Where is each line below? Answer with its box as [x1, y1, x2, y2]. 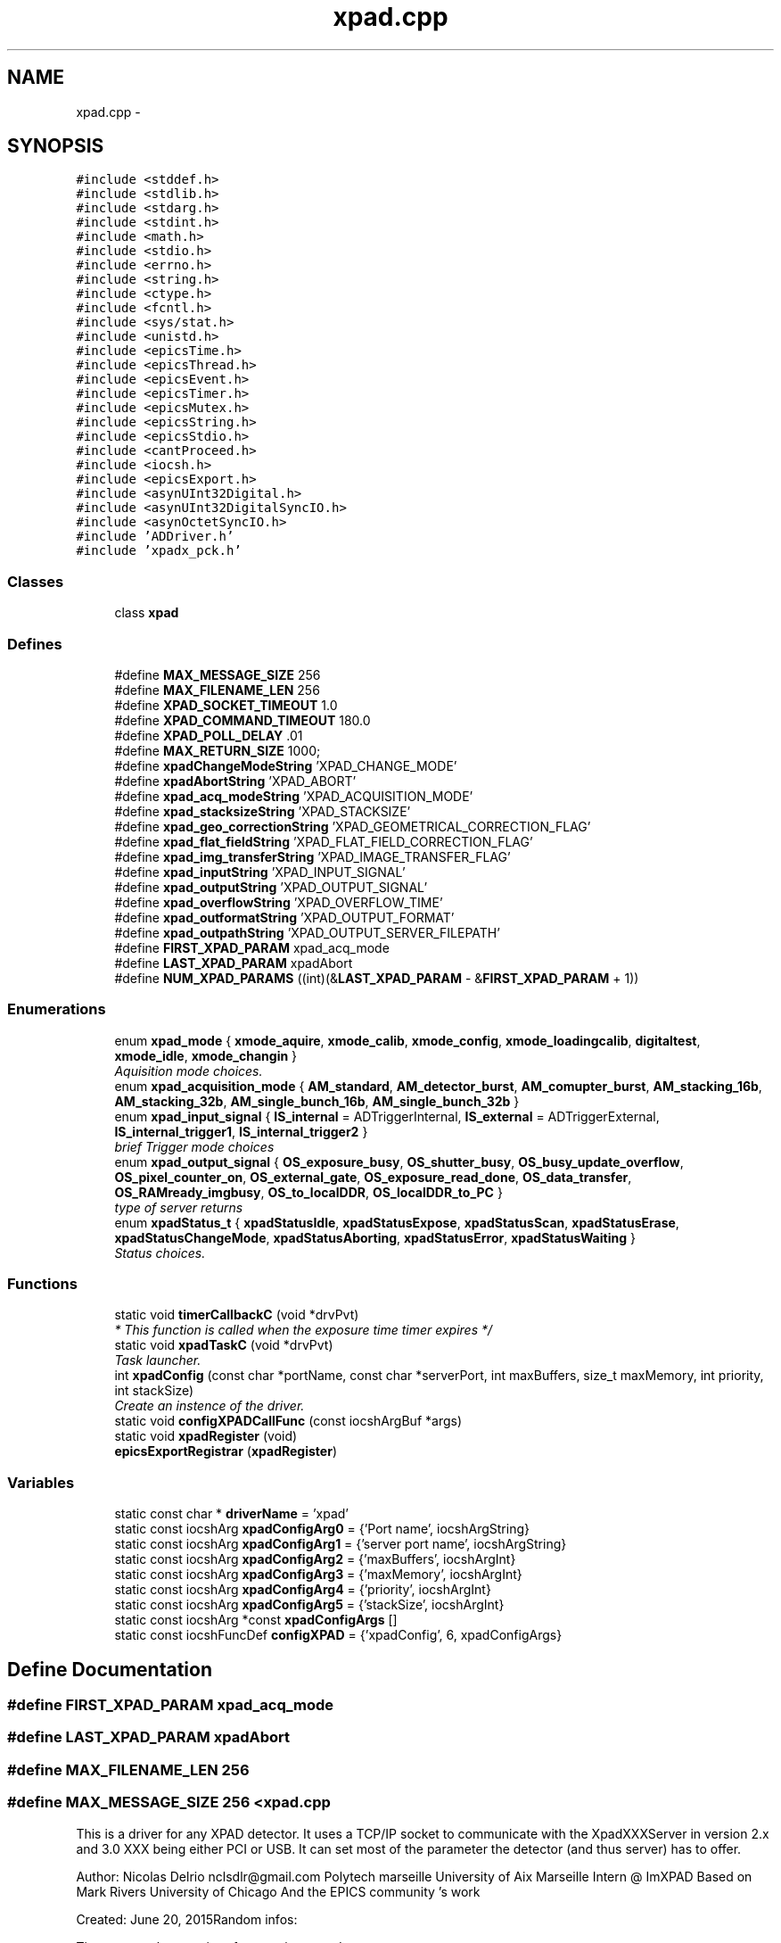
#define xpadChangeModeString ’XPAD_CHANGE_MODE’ [114, 757, 457, 773]
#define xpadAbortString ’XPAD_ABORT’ [114, 773, 357, 789]
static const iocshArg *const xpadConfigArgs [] [114, 1612, 398, 1628]
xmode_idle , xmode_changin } [114, 1047, 298, 1063]
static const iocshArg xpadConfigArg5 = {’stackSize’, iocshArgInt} [114, 1597, 505, 1613]
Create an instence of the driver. [114, 1398, 305, 1414]
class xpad [114, 605, 179, 621]
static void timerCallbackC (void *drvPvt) [114, 1307, 359, 1323]
